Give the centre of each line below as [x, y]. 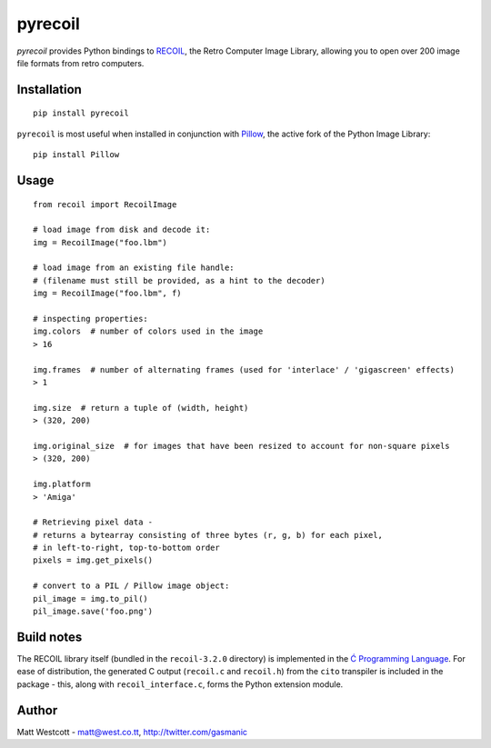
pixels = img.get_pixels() [93, 560]
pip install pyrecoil [81, 113]
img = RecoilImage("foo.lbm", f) [107, 294]
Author [37, 710]
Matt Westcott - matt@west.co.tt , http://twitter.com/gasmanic [132, 732]
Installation [49, 90]
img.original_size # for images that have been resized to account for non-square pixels [241, 446]
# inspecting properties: [91, 319]
